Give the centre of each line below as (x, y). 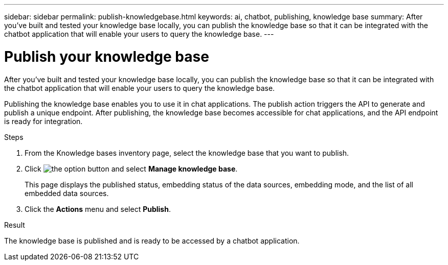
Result (15, 225)
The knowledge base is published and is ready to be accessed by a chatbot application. (152, 240)
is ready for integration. (43, 121)
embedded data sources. (67, 193)
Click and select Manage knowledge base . (131, 168)
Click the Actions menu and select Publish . (98, 209)
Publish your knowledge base (107, 56)
